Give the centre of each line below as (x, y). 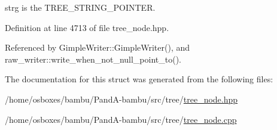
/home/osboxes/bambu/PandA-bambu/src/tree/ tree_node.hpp (121, 99)
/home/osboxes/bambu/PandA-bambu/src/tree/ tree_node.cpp (121, 119)
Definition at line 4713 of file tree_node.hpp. (87, 27)
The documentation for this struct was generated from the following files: (139, 79)
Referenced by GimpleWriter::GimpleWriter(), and (98, 47)
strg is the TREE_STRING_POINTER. (80, 7)
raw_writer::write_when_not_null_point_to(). (93, 59)
